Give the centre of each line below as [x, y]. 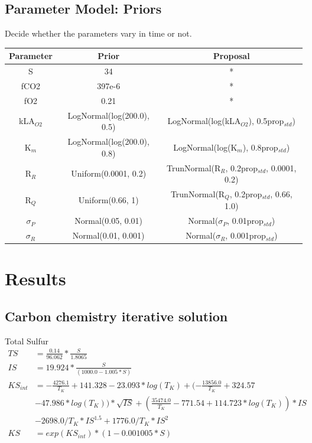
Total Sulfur [27, 341]
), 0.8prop [260, 147]
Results [35, 278]
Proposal [231, 56]
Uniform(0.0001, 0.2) [109, 173]
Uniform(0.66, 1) [108, 200]
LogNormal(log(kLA [204, 121]
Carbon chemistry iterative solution [116, 316]
